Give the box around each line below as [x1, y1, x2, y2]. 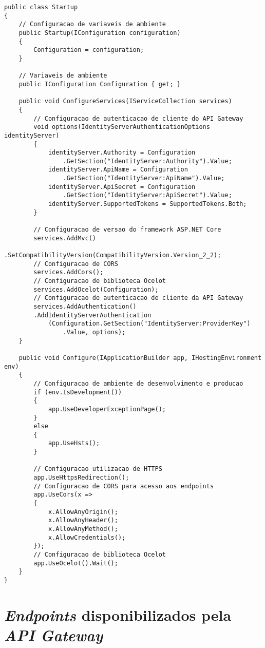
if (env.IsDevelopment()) [33, 388, 122, 396]
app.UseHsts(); [48, 440, 100, 447]
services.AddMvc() [33, 234, 96, 242]
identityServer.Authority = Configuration [48, 149, 196, 157]
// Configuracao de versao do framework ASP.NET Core [33, 226, 221, 234]
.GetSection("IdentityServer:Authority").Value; [63, 157, 232, 165]
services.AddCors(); [33, 269, 104, 276]
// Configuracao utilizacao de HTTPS [33, 465, 162, 473]
